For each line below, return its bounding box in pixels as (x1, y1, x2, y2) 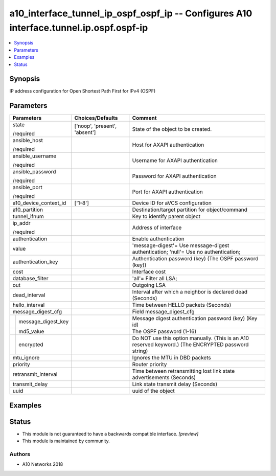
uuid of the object (132, 388, 175, 395)
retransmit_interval (12, 371, 58, 378)
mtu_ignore (12, 354, 40, 361)
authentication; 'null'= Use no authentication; (132, 248, 241, 256)
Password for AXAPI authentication (132, 173, 217, 180)
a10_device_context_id (12, 199, 66, 207)
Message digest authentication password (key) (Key (132, 315, 258, 322)
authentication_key (12, 258, 58, 265)
